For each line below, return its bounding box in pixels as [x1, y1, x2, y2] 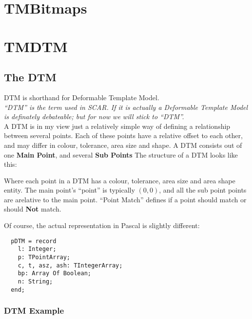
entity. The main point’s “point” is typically [4, 185, 135, 195]
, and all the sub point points [159, 185, 247, 195]
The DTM [4, 70, 57, 85]
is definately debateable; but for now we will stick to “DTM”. [4, 111, 184, 122]
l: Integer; [18, 246, 57, 253]
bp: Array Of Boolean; [18, 270, 91, 277]
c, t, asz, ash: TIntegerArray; [18, 262, 123, 269]
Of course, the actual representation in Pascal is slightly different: [4, 220, 200, 230]
